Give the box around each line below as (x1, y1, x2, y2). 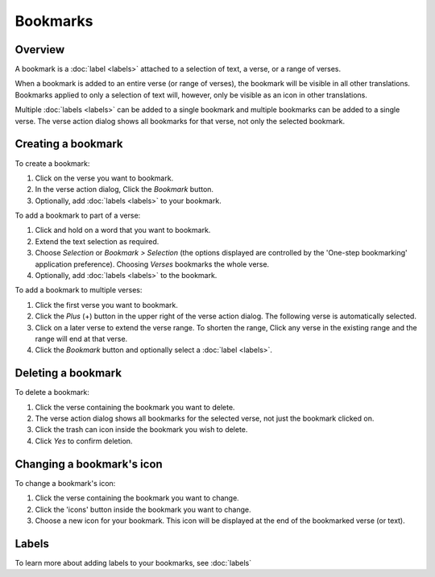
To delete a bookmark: (14, 388, 90, 397)
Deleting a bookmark (14, 367, 122, 380)
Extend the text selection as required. (35, 236, 159, 246)
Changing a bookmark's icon (14, 457, 163, 471)
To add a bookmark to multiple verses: (14, 285, 143, 295)
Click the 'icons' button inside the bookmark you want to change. (35, 504, 251, 514)
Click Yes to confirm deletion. (35, 436, 133, 446)
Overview (14, 43, 65, 56)
